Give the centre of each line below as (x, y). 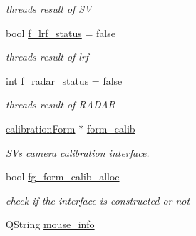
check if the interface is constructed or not (98, 200)
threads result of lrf (47, 57)
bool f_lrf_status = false (61, 32)
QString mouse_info (50, 224)
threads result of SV (49, 9)
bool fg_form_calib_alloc (63, 176)
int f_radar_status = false (64, 80)
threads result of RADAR (61, 104)
